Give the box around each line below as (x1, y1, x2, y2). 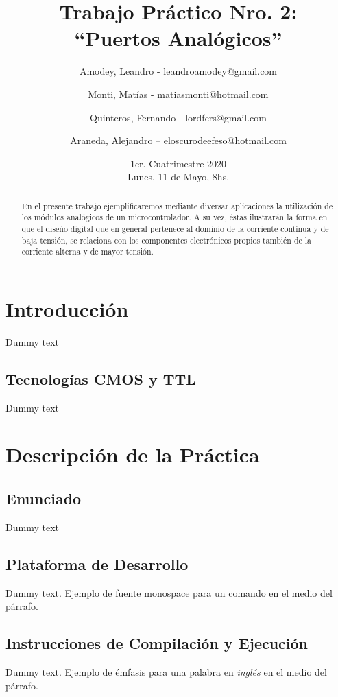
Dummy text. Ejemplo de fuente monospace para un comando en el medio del (5, 585, 333, 600)
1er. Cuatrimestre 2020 (130, 156, 227, 170)
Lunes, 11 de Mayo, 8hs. (127, 169, 230, 184)
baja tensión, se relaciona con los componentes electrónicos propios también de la (21, 234, 312, 246)
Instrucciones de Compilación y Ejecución (5, 633, 309, 654)
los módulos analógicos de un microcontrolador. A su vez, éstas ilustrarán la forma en (21, 211, 328, 223)
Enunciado (5, 488, 82, 509)
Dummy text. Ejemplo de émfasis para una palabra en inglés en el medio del (5, 665, 327, 679)
